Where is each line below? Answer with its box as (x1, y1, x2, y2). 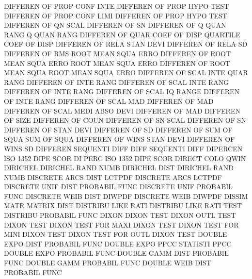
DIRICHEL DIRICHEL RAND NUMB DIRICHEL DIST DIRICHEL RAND (4, 163, 234, 173)
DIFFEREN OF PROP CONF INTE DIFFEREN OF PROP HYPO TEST (4, 1, 229, 11)
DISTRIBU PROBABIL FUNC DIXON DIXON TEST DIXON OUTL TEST (4, 210, 236, 220)
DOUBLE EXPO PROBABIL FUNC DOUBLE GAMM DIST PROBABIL (4, 248, 229, 258)
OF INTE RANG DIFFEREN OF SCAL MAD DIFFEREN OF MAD (4, 96, 214, 106)
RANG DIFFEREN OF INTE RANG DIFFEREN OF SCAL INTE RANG (4, 77, 229, 87)
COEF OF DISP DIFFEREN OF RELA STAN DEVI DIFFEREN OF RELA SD (4, 39, 248, 49)
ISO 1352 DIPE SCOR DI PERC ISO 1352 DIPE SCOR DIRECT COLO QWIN (4, 153, 246, 163)
